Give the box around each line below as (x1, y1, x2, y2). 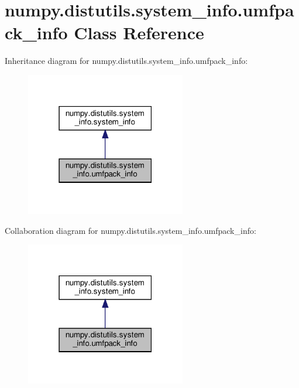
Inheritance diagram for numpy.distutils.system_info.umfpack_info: (5, 55, 248, 67)
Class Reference (74, 21, 204, 45)
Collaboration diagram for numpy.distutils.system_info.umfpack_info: (5, 224, 256, 236)
